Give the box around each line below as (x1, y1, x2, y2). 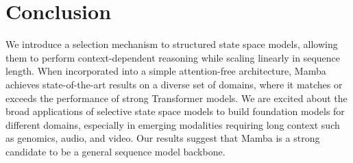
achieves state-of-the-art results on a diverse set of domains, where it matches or (5, 77, 343, 91)
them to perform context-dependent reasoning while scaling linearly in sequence (5, 50, 341, 64)
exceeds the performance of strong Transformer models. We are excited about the (5, 90, 348, 105)
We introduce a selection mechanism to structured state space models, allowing (5, 37, 338, 51)
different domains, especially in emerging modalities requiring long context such (5, 117, 340, 131)
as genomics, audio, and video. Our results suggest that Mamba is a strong (5, 131, 320, 145)
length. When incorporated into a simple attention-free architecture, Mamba (5, 64, 326, 78)
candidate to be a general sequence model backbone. (5, 144, 226, 158)
